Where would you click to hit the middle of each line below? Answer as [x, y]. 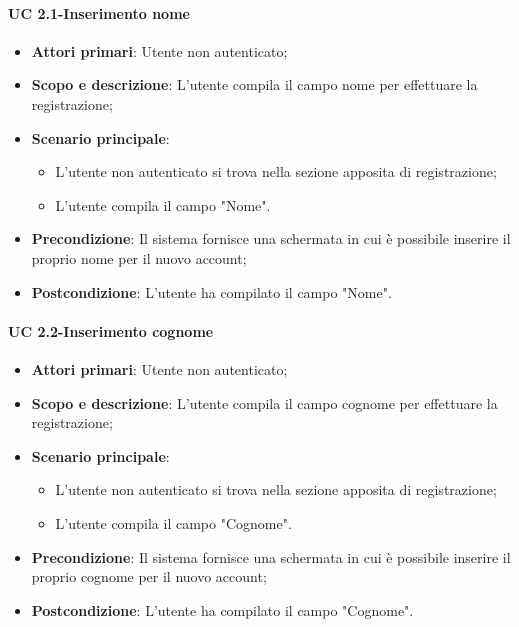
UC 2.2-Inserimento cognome [111, 330]
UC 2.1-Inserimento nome [99, 12]
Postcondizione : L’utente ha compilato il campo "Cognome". [222, 609]
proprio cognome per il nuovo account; [149, 576]
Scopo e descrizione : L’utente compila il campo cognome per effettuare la [264, 402]
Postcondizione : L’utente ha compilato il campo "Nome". [211, 291]
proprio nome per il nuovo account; [139, 257]
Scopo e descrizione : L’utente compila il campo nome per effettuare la [254, 84]
